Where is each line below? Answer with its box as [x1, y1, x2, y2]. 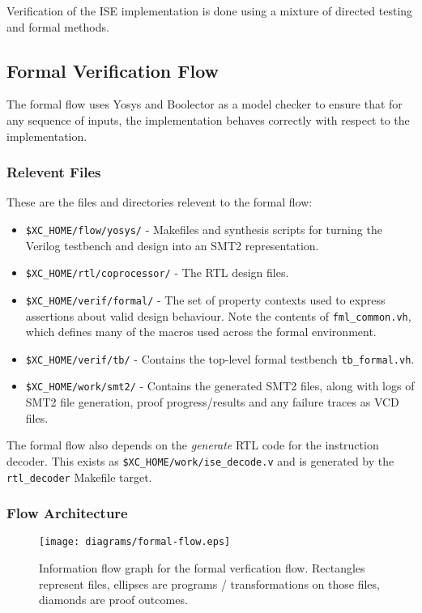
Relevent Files [6, 162, 101, 182]
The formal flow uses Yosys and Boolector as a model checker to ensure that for [6, 96, 403, 113]
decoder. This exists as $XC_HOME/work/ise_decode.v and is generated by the [6, 452, 394, 469]
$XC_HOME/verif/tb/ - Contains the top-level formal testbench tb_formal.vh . [25, 350, 415, 367]
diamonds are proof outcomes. [39, 591, 188, 608]
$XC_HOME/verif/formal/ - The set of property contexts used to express [25, 291, 386, 308]
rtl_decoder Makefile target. [6, 468, 152, 485]
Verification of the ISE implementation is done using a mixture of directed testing [6, 2, 413, 19]
